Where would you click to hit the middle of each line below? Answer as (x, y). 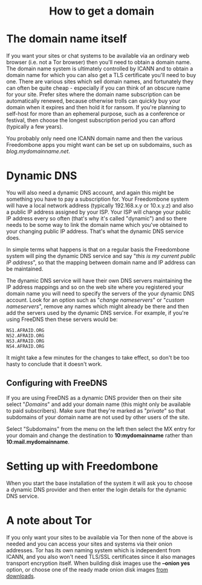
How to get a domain (102, 11)
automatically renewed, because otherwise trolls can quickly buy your (93, 101)
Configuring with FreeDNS (57, 383)
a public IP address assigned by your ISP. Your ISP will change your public (99, 212)
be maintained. (25, 269)
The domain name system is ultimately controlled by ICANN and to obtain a (100, 69)
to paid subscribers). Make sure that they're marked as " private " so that (96, 410)
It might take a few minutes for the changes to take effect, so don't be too (98, 358)
